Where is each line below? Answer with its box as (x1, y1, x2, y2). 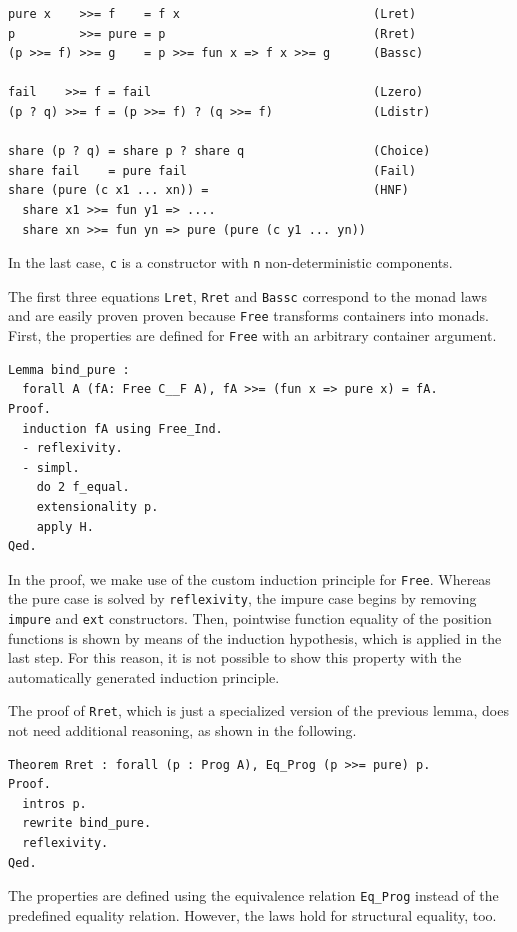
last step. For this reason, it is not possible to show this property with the (8, 647, 462, 668)
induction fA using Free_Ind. (22, 421, 223, 436)
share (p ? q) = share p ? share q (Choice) (8, 144, 431, 159)
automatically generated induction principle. (8, 666, 280, 687)
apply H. (36, 519, 94, 534)
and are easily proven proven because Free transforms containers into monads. (8, 305, 489, 326)
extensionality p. (36, 499, 159, 514)
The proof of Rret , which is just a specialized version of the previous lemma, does (8, 700, 509, 721)
